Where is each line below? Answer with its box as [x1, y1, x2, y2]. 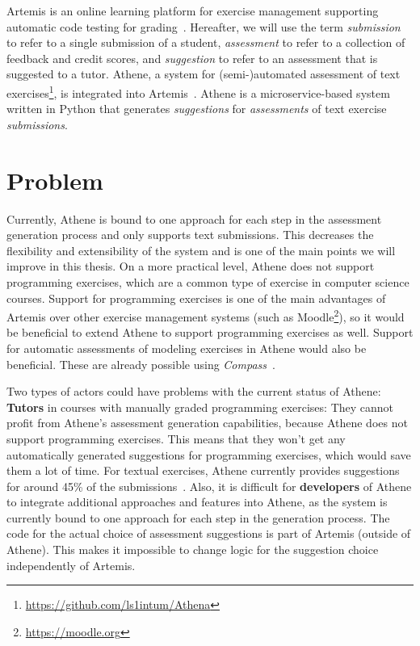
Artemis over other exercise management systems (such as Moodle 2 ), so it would [6, 306, 405, 325]
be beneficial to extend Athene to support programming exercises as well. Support [6, 324, 414, 341]
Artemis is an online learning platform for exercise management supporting [6, 2, 379, 19]
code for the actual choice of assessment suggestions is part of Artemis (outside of [6, 525, 411, 542]
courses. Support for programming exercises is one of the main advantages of [6, 289, 386, 306]
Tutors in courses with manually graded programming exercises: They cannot [6, 398, 394, 415]
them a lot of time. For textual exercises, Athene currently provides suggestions [6, 462, 400, 479]
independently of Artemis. [6, 556, 136, 573]
